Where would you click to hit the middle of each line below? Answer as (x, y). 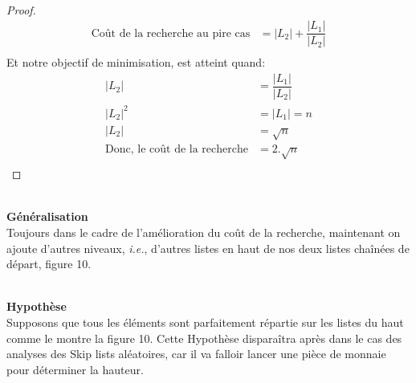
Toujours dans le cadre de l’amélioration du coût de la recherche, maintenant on (204, 232)
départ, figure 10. (49, 264)
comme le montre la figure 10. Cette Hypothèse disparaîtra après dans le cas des (204, 338)
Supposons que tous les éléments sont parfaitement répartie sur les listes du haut (205, 322)
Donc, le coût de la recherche (177, 150)
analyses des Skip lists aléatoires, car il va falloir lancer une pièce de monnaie (196, 354)
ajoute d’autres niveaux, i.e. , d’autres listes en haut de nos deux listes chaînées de (208, 248)
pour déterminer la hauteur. (75, 369)
